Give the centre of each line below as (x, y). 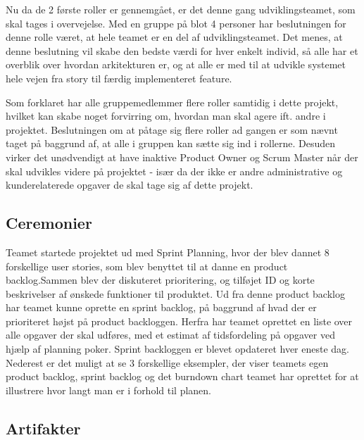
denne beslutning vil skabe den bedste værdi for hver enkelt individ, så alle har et (182, 50)
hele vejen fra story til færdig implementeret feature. (119, 78)
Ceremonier (49, 223)
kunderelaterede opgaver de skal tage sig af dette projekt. (130, 185)
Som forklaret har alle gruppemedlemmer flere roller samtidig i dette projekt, (172, 102)
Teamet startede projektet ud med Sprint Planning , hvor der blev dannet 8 (168, 252)
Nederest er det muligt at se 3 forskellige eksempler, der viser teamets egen (167, 362)
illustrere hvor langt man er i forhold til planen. (108, 390)
